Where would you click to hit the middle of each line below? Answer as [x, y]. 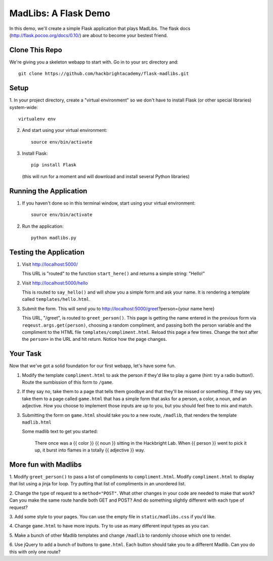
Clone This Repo [36, 50]
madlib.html [37, 423]
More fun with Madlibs [45, 465]
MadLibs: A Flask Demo [60, 13]
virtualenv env [37, 119]
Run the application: [43, 226]
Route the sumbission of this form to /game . [68, 382]
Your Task [26, 354]
